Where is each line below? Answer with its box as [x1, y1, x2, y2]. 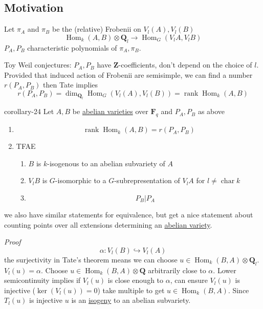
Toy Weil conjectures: [4, 59, 72, 70]
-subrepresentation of [114, 175, 180, 186]
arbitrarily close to [148, 264, 206, 275]
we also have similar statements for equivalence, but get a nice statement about [4, 209, 253, 219]
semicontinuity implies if [4, 275, 81, 285]
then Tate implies [43, 79, 98, 90]
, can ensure [170, 275, 208, 285]
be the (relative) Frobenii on [52, 24, 141, 34]
